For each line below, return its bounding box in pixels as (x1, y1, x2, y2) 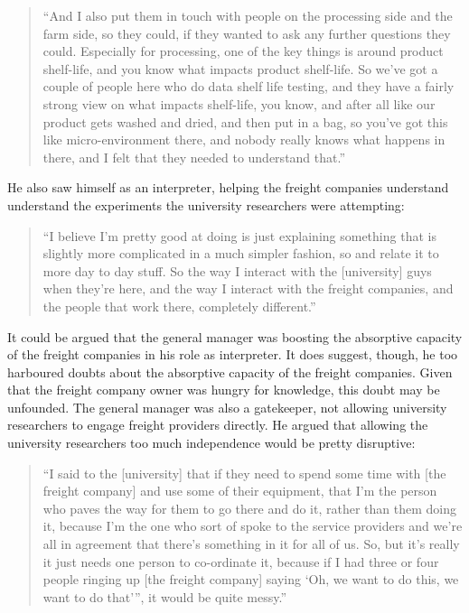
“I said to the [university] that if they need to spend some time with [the (42, 463, 446, 482)
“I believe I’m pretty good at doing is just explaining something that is (42, 226, 436, 245)
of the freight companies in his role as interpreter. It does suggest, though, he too (7, 345, 458, 364)
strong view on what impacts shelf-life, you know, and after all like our (42, 94, 436, 113)
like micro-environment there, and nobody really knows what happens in (42, 130, 446, 149)
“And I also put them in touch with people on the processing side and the (42, 6, 453, 24)
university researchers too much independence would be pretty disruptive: (7, 433, 416, 452)
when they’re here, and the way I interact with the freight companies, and (42, 279, 454, 298)
